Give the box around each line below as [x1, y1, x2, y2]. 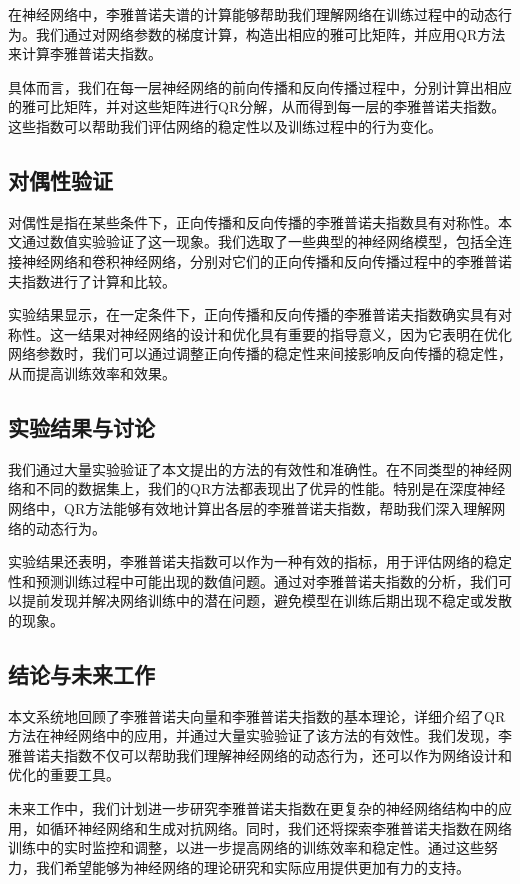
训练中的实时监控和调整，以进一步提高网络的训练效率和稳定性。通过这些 [8, 837, 484, 858]
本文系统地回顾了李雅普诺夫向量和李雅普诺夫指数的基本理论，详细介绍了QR [8, 705, 506, 726]
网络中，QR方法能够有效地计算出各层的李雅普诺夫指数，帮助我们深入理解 [8, 497, 492, 518]
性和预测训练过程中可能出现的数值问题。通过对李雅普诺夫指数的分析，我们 [8, 570, 498, 591]
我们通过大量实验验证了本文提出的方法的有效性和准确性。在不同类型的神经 [8, 458, 498, 479]
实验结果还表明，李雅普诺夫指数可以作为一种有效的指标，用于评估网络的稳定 [8, 551, 512, 572]
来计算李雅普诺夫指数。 [8, 43, 162, 64]
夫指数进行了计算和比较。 [8, 270, 176, 291]
